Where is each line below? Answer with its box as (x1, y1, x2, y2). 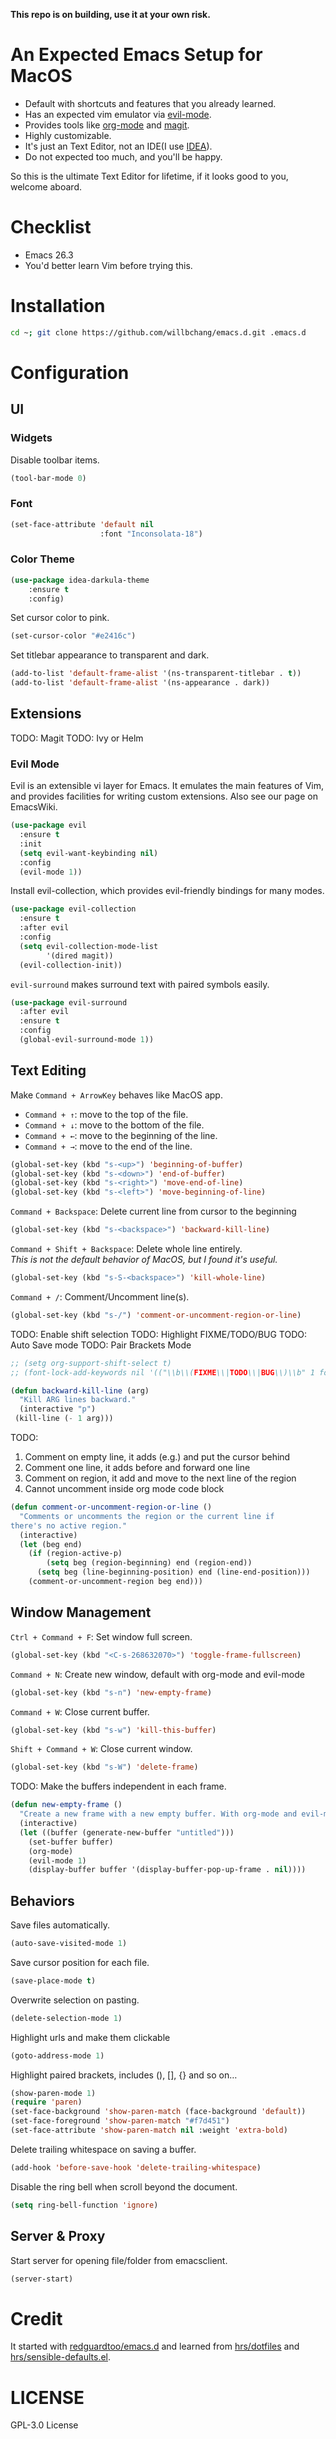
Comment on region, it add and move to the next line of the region (24, 1472, 297, 1484)
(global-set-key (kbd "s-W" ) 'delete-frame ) (10, 1762, 199, 1773)
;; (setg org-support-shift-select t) (10, 1358, 172, 1368)
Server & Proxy (10, 2228, 106, 2245)
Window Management (10, 1604, 152, 1621)
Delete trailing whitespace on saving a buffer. (10, 2143, 197, 2155)
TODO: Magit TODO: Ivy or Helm (10, 732, 144, 744)
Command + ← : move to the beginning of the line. (24, 1129, 218, 1141)
